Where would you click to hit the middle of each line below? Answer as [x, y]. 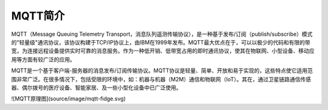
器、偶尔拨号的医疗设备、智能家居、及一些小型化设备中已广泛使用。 [96, 88]
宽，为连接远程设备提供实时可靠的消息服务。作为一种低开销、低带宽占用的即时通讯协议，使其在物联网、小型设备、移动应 [163, 51]
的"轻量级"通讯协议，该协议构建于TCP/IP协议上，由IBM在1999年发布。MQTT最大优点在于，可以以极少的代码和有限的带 [161, 42]
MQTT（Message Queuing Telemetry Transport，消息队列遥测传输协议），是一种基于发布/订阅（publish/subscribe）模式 [162, 34]
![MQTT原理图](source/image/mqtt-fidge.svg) [68, 99]
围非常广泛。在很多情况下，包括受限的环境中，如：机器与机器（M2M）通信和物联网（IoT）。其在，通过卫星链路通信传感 [161, 79]
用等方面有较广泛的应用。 [43, 59]
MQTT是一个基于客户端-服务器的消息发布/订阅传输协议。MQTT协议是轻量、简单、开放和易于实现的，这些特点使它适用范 [162, 70]
